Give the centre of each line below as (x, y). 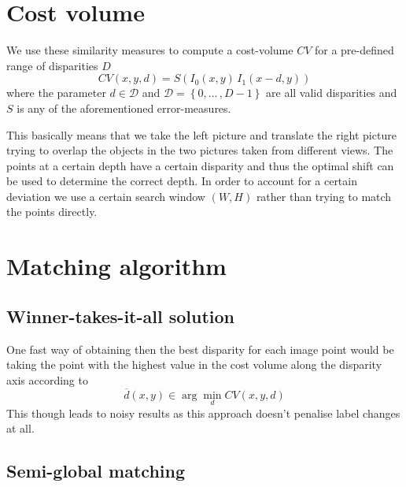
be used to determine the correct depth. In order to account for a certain (182, 181)
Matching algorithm (116, 266)
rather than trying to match (324, 196)
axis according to (47, 379)
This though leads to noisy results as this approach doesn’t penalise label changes (203, 413)
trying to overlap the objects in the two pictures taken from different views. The (200, 150)
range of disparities (52, 65)
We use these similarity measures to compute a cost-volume (150, 50)
